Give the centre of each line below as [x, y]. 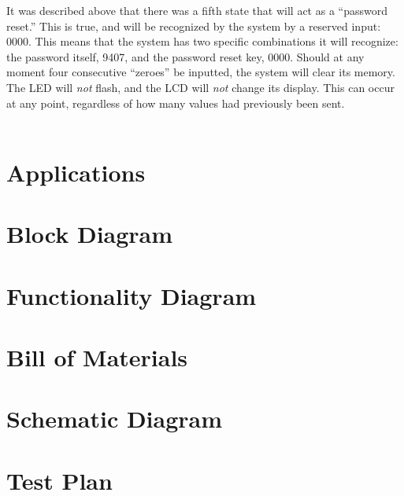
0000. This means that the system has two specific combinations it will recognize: [202, 41]
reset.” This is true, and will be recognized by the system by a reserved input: [194, 26]
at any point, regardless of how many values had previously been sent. [176, 103]
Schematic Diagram [115, 419]
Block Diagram [90, 234]
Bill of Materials [97, 357]
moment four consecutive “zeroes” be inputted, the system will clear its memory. [201, 72]
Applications [76, 172]
